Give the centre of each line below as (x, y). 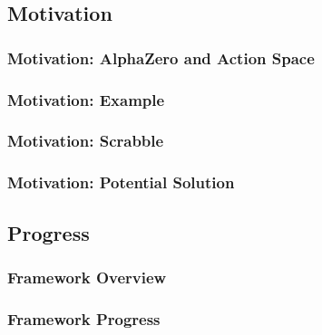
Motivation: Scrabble (86, 141)
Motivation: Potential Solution (121, 182)
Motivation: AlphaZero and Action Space (161, 57)
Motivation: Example (86, 99)
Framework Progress (84, 318)
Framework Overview (87, 277)
